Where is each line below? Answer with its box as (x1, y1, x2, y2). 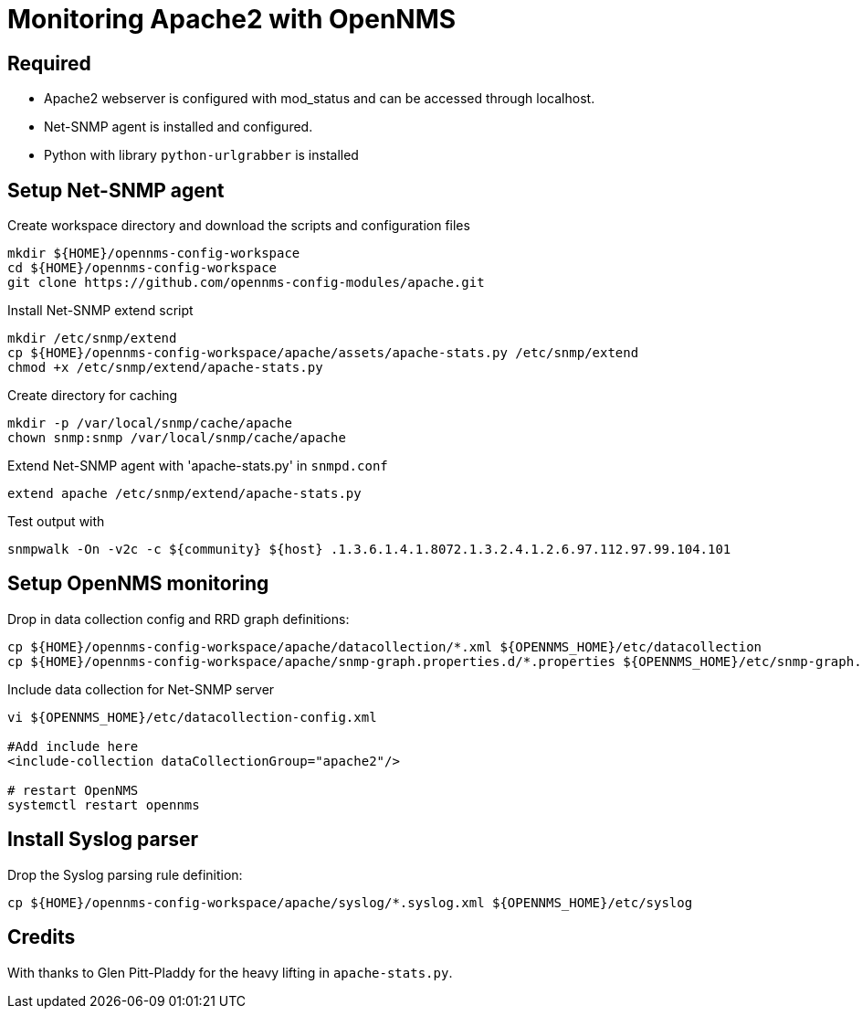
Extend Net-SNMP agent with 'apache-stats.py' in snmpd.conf (7, 458, 388, 474)
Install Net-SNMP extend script (7, 302, 194, 319)
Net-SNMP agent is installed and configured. (44, 119, 313, 135)
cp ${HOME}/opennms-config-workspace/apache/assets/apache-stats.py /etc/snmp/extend (7, 345, 639, 361)
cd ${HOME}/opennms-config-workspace (7, 260, 278, 276)
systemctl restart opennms (7, 797, 200, 812)
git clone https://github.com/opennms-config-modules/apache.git (7, 275, 485, 291)
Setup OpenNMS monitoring (7, 572, 269, 596)
